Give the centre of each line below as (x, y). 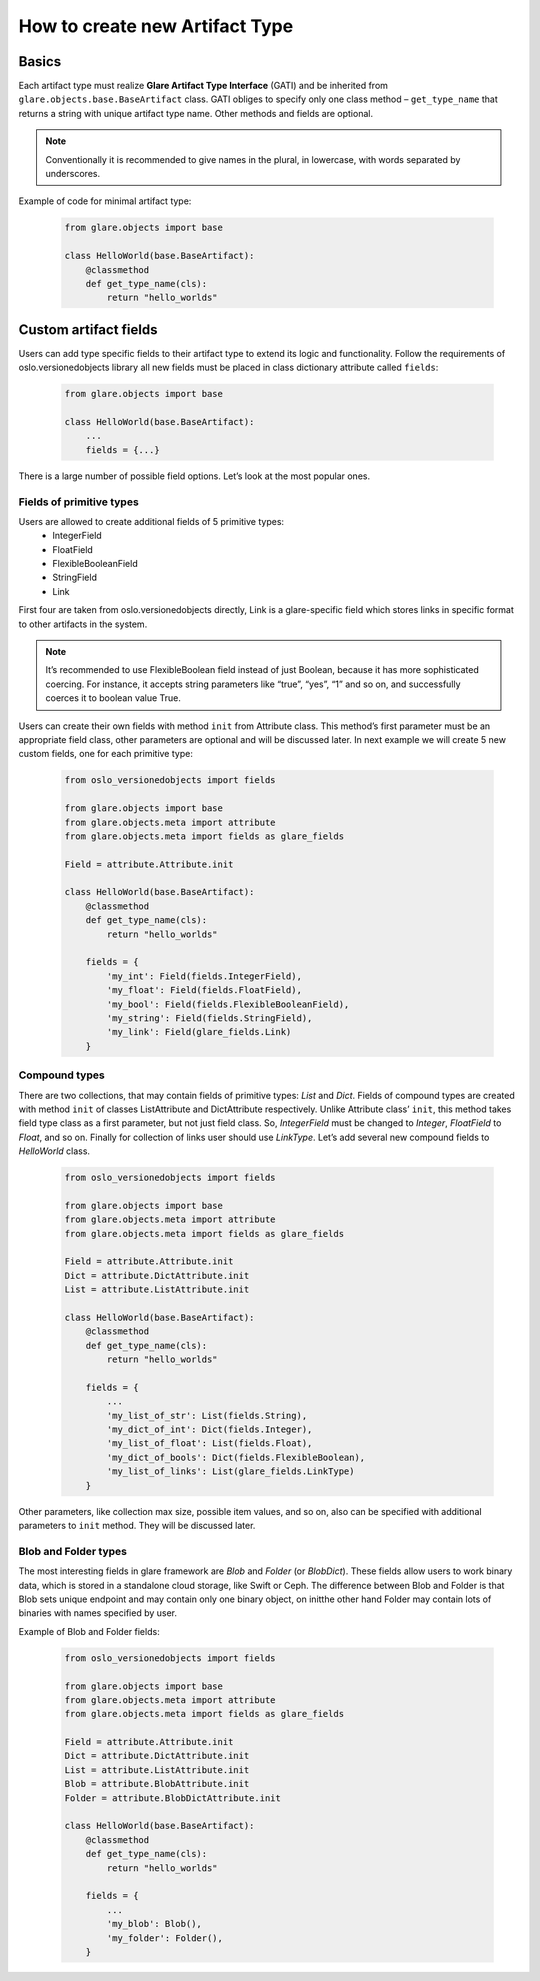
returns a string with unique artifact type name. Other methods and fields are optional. (196, 113)
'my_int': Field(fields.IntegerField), (204, 976)
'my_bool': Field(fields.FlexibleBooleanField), (228, 1004)
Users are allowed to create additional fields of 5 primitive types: (151, 521)
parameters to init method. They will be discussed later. (137, 1526)
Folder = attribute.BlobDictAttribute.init (173, 1798)
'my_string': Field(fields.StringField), (209, 1018)
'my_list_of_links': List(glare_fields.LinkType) (230, 1471)
